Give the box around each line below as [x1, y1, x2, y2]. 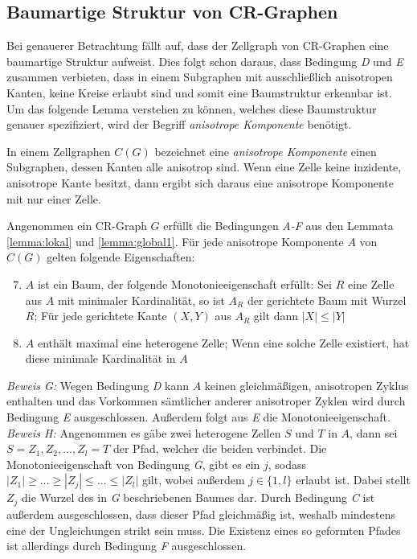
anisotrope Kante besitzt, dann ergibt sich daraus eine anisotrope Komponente [6, 174, 395, 191]
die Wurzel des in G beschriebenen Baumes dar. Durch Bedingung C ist [22, 489, 375, 506]
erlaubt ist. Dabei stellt [296, 471, 411, 488]
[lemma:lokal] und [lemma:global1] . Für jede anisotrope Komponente [6, 232, 344, 249]
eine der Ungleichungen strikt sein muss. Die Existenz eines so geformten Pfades [6, 521, 401, 538]
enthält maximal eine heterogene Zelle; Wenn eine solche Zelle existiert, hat [37, 334, 410, 351]
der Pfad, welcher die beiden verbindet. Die [112, 440, 327, 457]
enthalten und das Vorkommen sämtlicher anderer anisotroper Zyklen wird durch [6, 393, 406, 409]
